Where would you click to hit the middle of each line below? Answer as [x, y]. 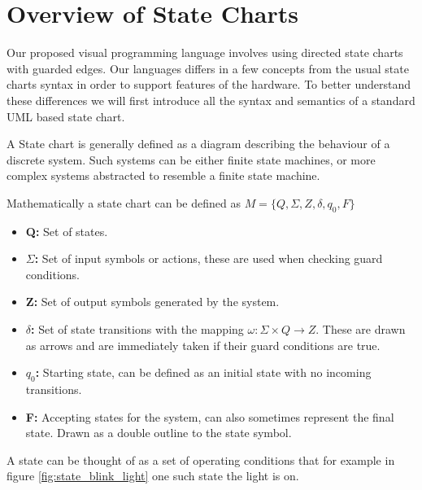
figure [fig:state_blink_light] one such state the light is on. [153, 476]
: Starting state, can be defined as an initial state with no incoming [203, 372]
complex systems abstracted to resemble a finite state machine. [163, 175]
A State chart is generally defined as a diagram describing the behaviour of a [198, 144]
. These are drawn [361, 329]
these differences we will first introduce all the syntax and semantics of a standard [211, 100]
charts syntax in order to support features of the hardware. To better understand [209, 84]
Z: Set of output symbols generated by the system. [152, 302]
